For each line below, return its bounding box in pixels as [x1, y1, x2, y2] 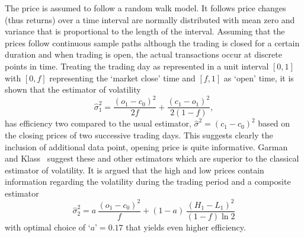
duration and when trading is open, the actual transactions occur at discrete [5, 48, 282, 61]
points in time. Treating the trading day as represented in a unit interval [5, 59, 269, 72]
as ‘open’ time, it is [223, 71, 294, 84]
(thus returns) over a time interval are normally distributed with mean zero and [5, 13, 295, 26]
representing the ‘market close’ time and [49, 71, 196, 84]
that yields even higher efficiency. [126, 221, 246, 233]
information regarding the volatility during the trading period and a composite [5, 175, 291, 188]
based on [258, 117, 290, 129]
